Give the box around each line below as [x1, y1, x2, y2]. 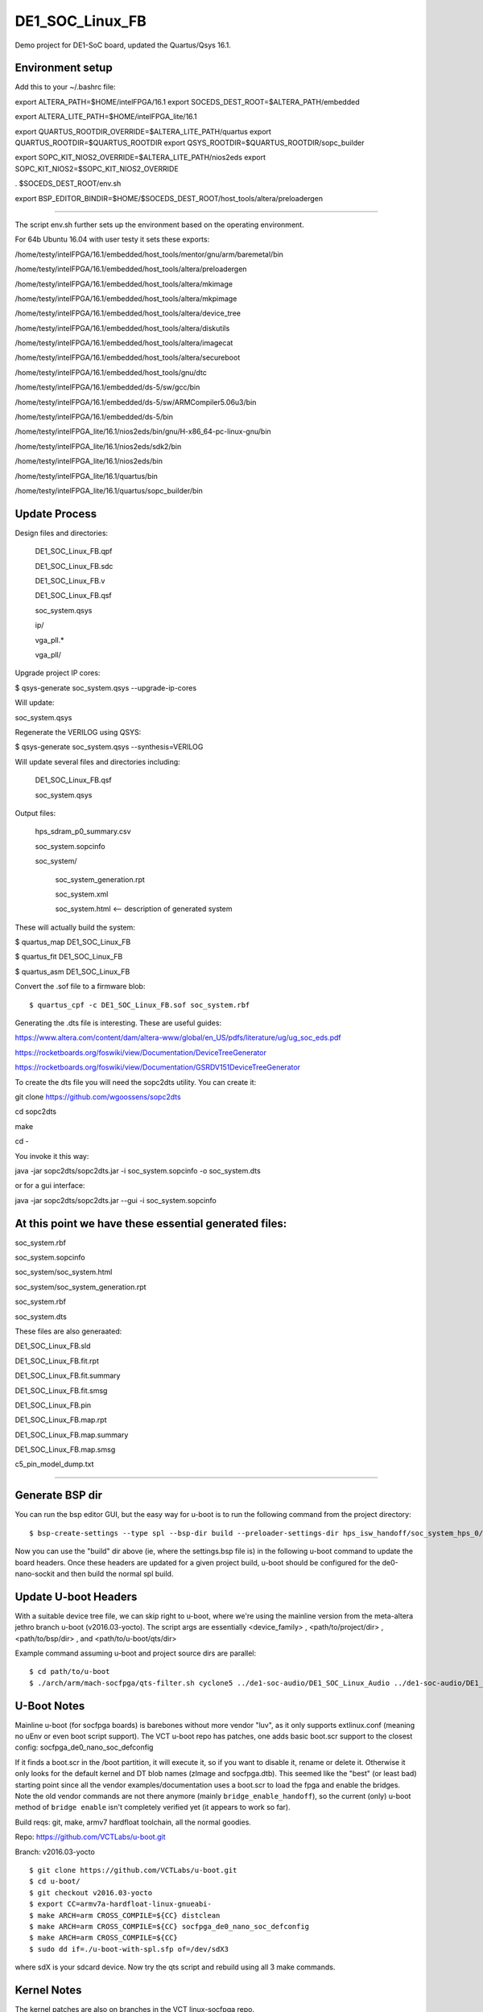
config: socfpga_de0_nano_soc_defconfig [14, 1742, 154, 1752]
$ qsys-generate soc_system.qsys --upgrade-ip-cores [14, 682, 197, 692]
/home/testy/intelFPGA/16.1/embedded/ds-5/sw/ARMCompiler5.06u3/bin [14, 397, 257, 406]
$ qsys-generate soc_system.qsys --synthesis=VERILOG [14, 742, 204, 752]
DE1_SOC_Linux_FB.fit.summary [14, 1371, 121, 1380]
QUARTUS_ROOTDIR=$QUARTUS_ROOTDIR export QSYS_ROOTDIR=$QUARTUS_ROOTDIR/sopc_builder [14, 138, 365, 148]
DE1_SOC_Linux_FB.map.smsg [14, 1445, 116, 1454]
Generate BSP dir [14, 1489, 102, 1503]
